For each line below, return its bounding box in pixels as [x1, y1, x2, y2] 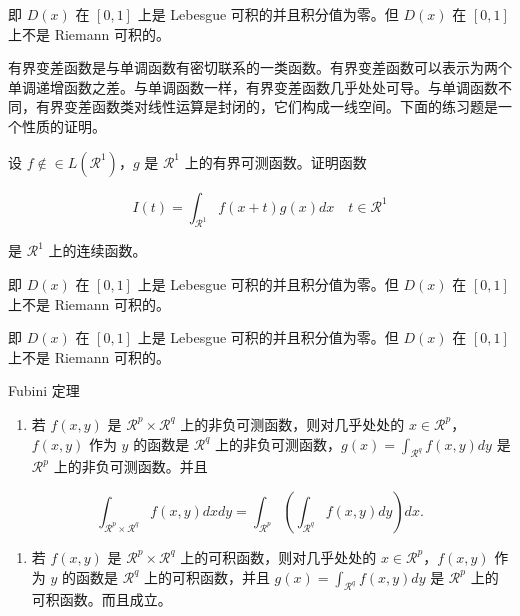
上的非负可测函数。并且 [53, 456, 208, 477]
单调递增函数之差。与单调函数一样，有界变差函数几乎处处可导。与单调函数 [8, 76, 498, 97]
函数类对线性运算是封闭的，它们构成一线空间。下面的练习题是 [91, 96, 498, 117]
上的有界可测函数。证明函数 [184, 151, 367, 172]
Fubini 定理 [8, 380, 80, 401]
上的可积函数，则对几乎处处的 [180, 546, 377, 567]
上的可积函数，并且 [143, 566, 270, 587]
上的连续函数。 [48, 240, 147, 261]
